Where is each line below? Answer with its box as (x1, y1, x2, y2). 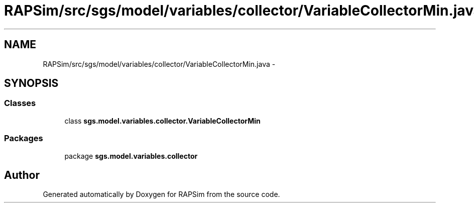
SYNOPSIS (4, 77, 59, 90)
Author (4, 168, 40, 181)
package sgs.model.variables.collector (64, 151, 198, 160)
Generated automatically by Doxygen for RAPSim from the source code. (43, 190, 280, 199)
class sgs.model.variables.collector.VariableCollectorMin (64, 116, 261, 125)
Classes (4, 98, 36, 109)
